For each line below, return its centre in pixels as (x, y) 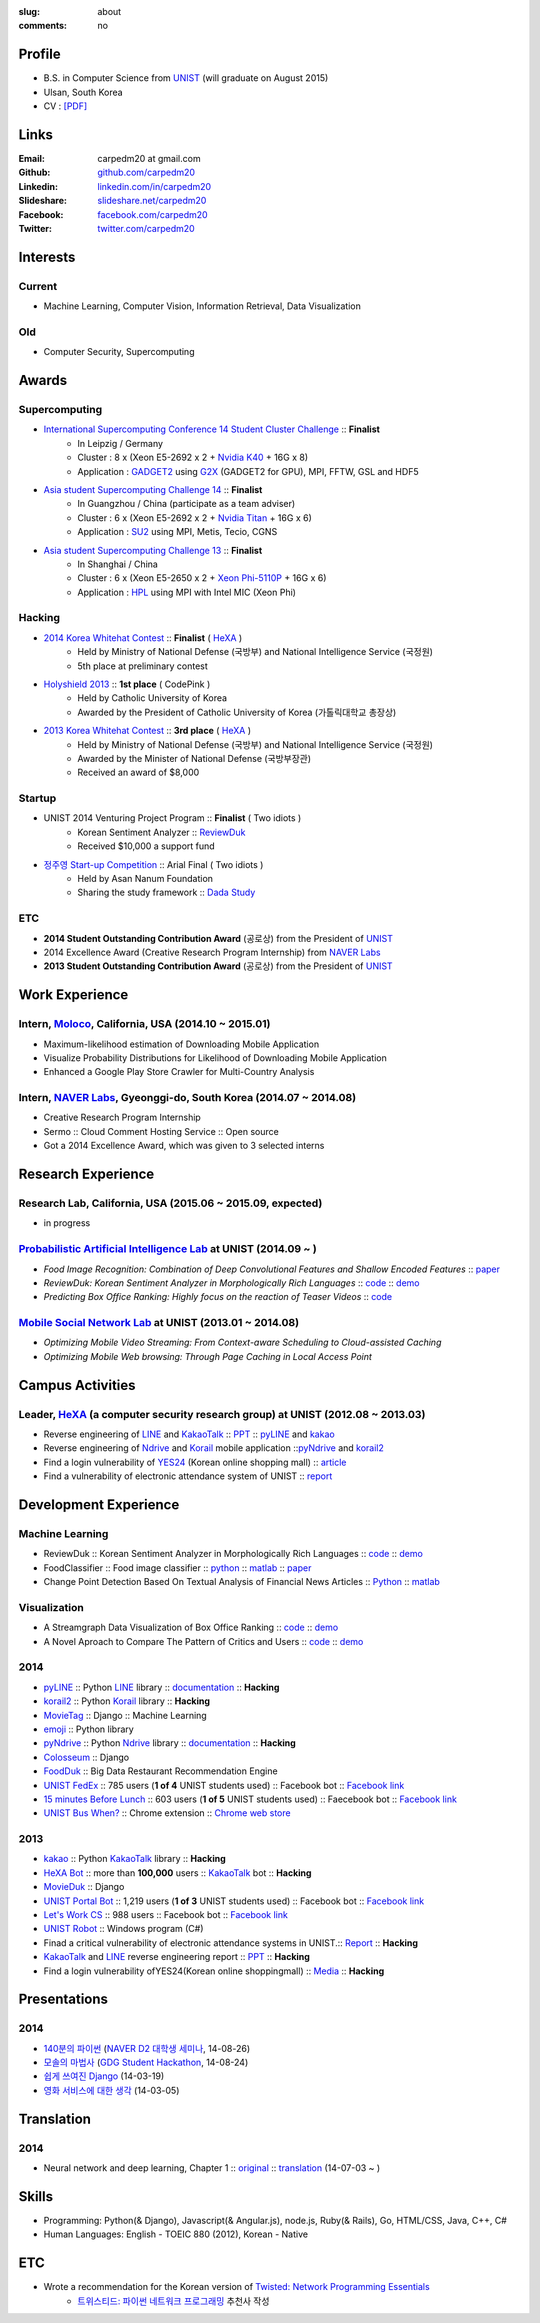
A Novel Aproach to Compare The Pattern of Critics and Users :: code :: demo (203, 1641)
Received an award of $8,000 (138, 772)
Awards (43, 380)
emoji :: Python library (88, 1729)
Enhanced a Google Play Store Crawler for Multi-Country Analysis (179, 1072)
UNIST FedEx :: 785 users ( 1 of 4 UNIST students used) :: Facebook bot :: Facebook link (224, 1785)
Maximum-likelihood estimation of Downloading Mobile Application (181, 1044)
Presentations (63, 1999)
